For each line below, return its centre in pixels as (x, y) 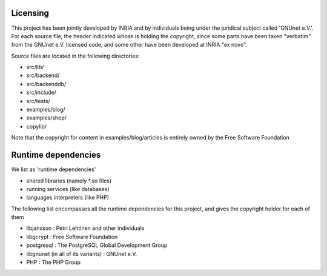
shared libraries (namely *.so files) (69, 180)
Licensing (30, 13)
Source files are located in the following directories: (75, 56)
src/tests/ (38, 101)
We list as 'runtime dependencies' (54, 169)
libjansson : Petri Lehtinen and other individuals (85, 228)
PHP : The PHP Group (54, 262)
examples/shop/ (46, 118)
